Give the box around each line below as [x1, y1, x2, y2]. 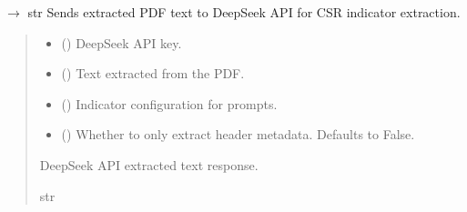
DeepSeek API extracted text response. [39, 155, 259, 174]
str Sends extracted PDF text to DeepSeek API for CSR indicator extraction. [27, 3, 461, 21]
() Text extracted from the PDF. [61, 64, 245, 83]
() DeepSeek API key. [61, 33, 182, 52]
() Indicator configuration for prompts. [61, 94, 278, 113]
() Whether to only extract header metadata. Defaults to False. [61, 125, 415, 144]
